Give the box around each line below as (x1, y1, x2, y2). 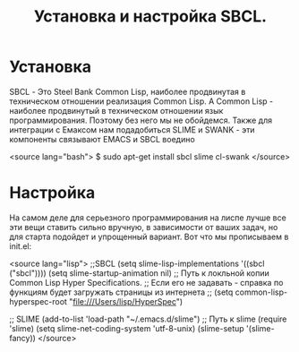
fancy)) (9, 332, 36, 343)
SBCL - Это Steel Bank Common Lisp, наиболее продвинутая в (9, 86, 246, 97)
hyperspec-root (9, 296, 67, 306)
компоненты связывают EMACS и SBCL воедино (9, 133, 195, 144)
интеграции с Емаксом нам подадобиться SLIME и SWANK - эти (9, 124, 255, 135)
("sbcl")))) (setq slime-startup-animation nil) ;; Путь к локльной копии (9, 267, 270, 279)
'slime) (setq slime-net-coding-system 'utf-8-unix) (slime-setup (9, 322, 244, 333)
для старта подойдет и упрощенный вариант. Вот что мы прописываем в (9, 231, 289, 242)
